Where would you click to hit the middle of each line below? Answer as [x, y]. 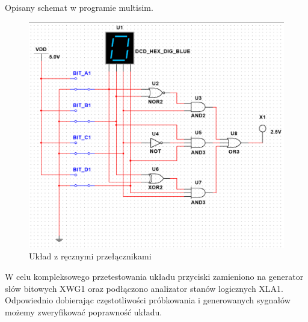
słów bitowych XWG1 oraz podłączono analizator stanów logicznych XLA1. [144, 288]
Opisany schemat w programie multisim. [79, 7]
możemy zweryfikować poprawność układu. [84, 311]
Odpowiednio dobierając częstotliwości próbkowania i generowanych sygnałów [148, 300]
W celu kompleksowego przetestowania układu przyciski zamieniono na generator [154, 276]
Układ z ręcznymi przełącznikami [90, 256]
